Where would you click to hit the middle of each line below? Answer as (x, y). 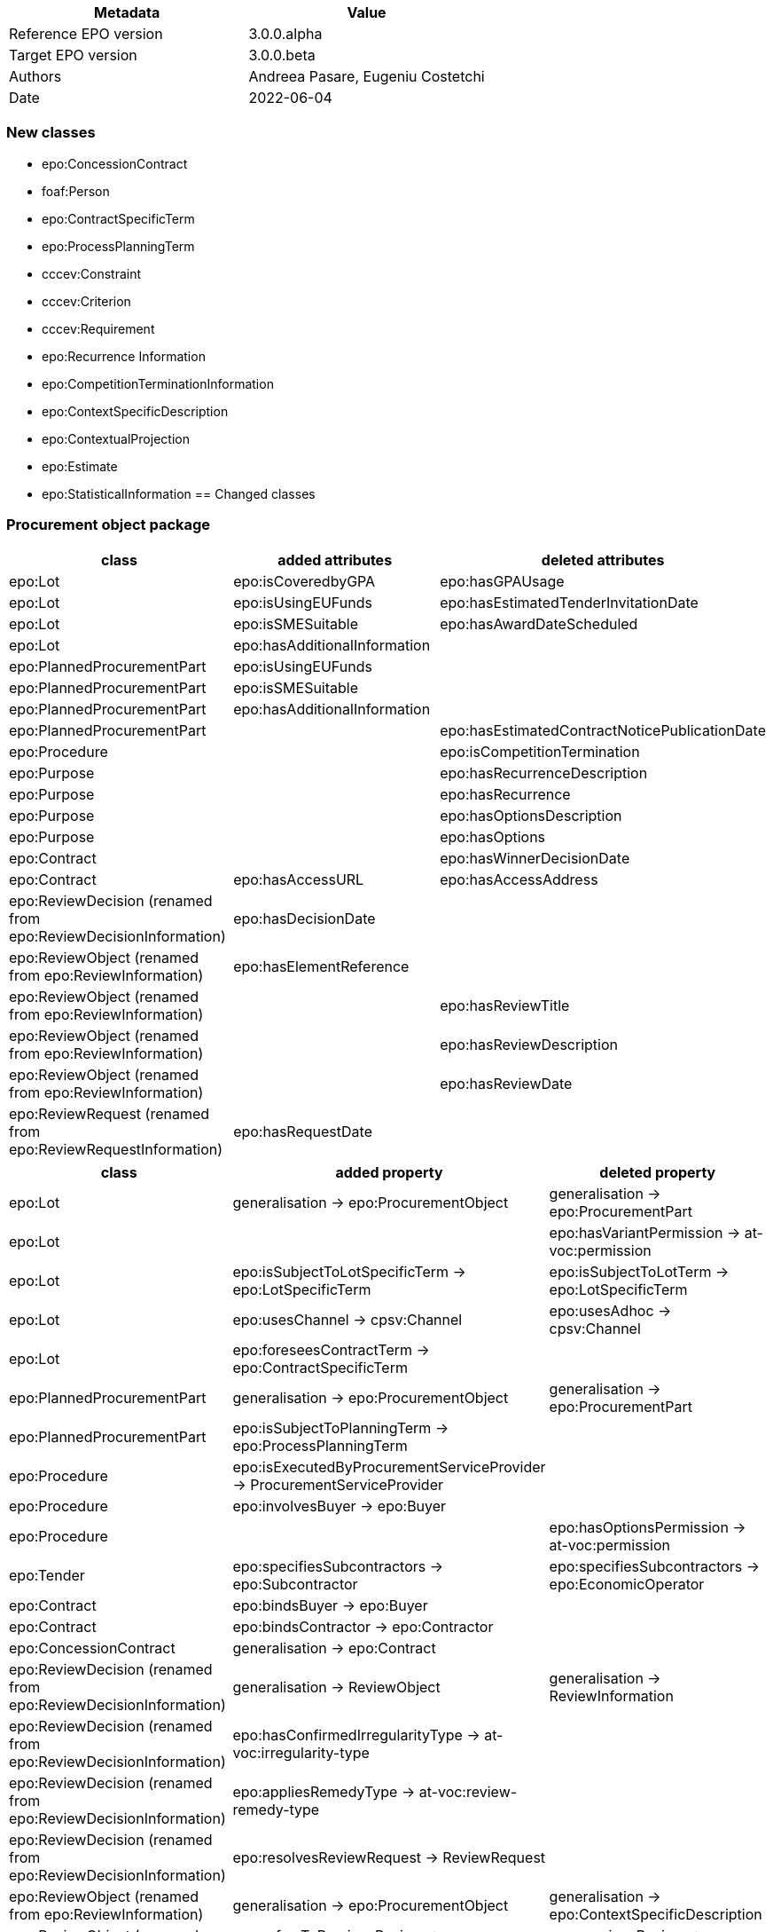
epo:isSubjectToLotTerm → (639, 1271)
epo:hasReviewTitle (505, 1005)
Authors (35, 76)
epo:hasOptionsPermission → (648, 1527)
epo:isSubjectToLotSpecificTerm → (349, 1271)
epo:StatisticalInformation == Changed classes (179, 493)
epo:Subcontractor (295, 1584)
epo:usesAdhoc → (610, 1310)
